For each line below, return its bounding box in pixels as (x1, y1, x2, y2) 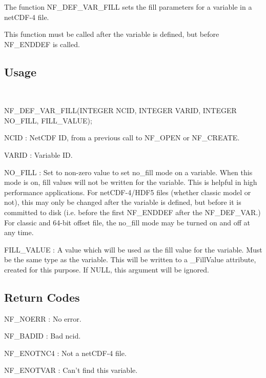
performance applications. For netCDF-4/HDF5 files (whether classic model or (4, 186, 251, 197)
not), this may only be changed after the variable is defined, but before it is (4, 197, 241, 207)
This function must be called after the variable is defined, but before (4, 29, 219, 39)
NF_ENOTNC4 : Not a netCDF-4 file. (4, 347, 127, 358)
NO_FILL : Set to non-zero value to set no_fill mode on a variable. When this (4, 166, 253, 177)
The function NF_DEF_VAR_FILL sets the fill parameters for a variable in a (4, 2, 252, 12)
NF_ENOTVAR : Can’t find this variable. (4, 365, 138, 375)
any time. (4, 227, 34, 238)
